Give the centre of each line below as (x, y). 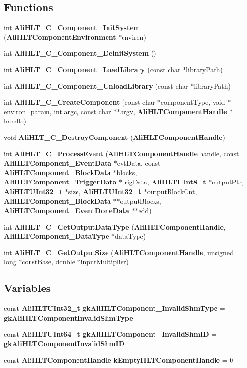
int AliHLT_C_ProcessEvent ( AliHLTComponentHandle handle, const (122, 153)
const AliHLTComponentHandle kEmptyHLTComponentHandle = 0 (119, 360)
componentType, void (193, 102)
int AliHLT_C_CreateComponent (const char (80, 102)
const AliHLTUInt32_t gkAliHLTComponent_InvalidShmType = (115, 308)
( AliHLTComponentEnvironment (60, 37)
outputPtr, (228, 182)
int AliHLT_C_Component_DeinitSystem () (80, 53)
